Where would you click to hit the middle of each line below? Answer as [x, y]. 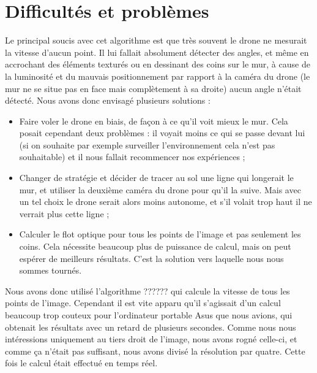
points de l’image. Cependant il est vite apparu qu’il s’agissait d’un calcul [143, 303]
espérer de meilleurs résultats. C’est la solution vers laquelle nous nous [151, 258]
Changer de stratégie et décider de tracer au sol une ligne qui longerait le [156, 178]
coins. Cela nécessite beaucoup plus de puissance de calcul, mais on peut [155, 246]
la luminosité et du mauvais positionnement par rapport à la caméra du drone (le [158, 76]
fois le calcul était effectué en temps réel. [81, 363]
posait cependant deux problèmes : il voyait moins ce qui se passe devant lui [162, 133]
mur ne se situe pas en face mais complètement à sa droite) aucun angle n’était [153, 88]
